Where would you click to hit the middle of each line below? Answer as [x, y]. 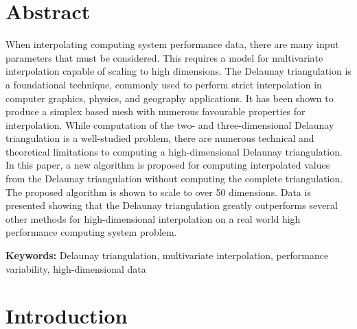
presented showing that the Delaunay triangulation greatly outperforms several [172, 205]
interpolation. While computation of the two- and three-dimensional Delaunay [170, 124]
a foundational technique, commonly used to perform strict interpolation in [164, 84]
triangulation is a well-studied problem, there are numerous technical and [160, 138]
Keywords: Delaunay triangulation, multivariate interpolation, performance [167, 255]
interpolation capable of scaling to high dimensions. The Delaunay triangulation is [178, 71]
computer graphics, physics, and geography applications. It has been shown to [170, 98]
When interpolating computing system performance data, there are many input [172, 44]
